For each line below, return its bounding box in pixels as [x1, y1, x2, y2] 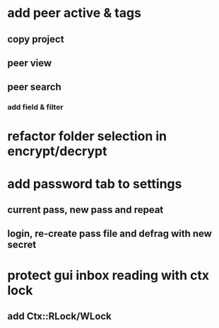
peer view [7, 57, 52, 69]
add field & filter [7, 102, 64, 112]
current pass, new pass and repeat [7, 204, 164, 216]
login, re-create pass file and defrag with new [7, 228, 212, 240]
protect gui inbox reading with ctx [7, 267, 210, 283]
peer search [7, 81, 61, 93]
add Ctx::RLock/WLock [7, 310, 112, 322]
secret [7, 239, 37, 251]
